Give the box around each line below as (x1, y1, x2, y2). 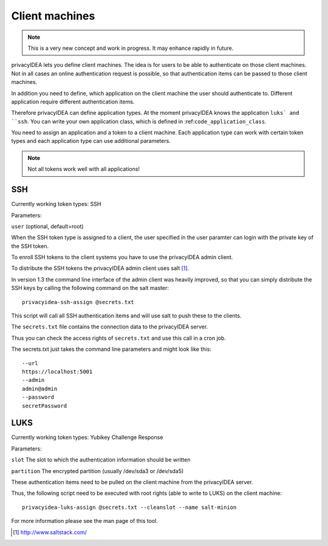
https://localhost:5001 (22, 368, 93, 375)
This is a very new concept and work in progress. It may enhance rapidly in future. (27, 44, 234, 52)
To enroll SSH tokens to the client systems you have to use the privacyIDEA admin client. (11, 254, 233, 261)
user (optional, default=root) (11, 223, 84, 230)
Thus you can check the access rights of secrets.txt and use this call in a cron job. (11, 334, 226, 342)
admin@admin (22, 385, 58, 392)
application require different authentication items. (11, 98, 135, 105)
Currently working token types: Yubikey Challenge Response (11, 434, 163, 441)
